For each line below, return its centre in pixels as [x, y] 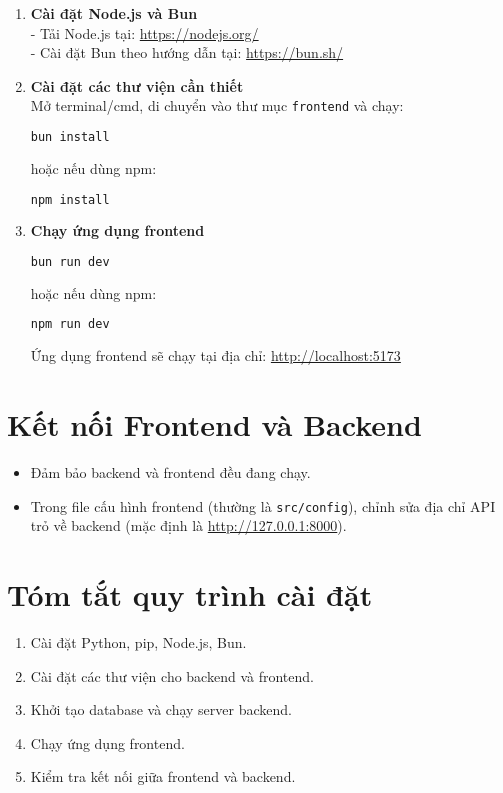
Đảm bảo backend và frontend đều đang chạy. [170, 472]
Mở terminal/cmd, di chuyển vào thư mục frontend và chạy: [217, 105]
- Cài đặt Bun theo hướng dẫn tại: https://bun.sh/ [187, 52]
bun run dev [70, 261]
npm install [70, 199]
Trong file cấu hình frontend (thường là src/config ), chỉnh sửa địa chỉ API [263, 505]
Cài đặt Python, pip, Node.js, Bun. [138, 642]
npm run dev [70, 324]
